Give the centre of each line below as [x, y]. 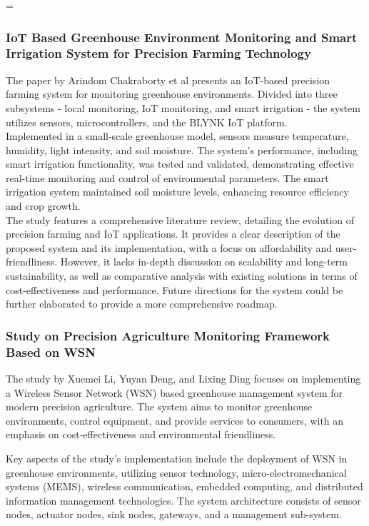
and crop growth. [43, 206]
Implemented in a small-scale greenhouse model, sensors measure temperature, [177, 136]
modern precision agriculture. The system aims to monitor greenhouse [159, 406]
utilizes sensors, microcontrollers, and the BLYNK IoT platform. [147, 122]
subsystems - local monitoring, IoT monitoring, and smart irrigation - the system [183, 107]
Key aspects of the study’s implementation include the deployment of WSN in [177, 458]
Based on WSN [51, 351]
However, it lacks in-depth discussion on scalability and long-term [204, 262]
